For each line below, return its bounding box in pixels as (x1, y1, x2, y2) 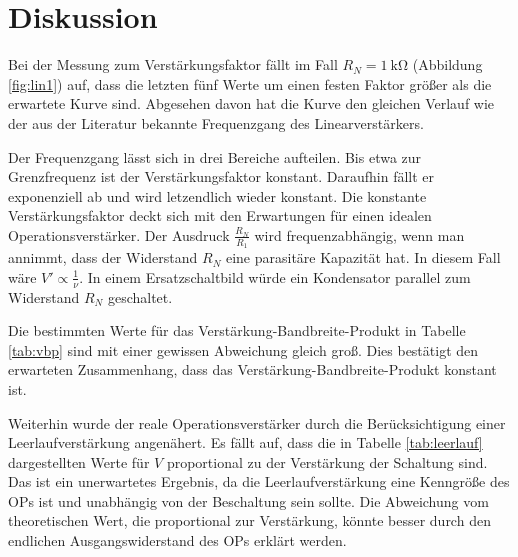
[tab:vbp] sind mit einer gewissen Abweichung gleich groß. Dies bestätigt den (8, 339, 479, 360)
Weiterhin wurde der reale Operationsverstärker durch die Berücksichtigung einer (8, 412, 506, 433)
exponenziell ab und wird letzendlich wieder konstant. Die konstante (8, 185, 427, 206)
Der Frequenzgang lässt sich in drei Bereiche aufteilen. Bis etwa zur (8, 146, 422, 167)
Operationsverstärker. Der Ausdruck (8, 224, 230, 245)
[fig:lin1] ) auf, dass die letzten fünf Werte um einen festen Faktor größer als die (8, 73, 492, 94)
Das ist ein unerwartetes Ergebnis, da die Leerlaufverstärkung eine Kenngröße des (8, 471, 510, 492)
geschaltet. (107, 286, 173, 307)
